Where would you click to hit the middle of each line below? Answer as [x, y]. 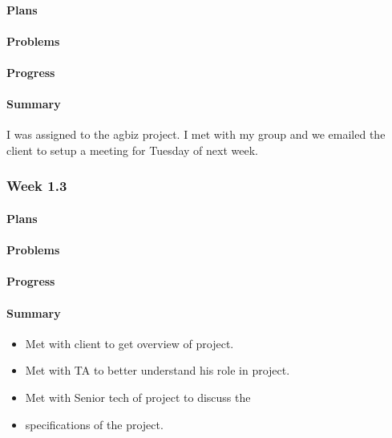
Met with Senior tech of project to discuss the [138, 397]
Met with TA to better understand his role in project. [158, 370]
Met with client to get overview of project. [129, 343]
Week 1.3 [37, 186]
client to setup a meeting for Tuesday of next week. [132, 150]
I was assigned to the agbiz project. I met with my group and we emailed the [196, 134]
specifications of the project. [94, 424]
